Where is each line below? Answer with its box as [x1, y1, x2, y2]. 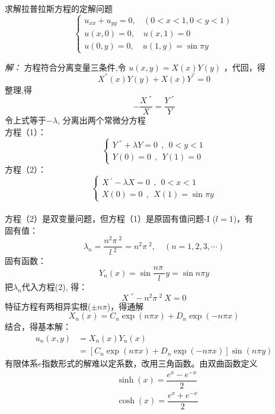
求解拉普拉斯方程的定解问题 [5, 2, 113, 14]
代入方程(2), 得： [21, 281, 88, 293]
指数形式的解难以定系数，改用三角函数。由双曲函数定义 [41, 357, 258, 370]
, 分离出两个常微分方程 [57, 114, 146, 126]
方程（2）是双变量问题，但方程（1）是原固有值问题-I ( [5, 212, 216, 225]
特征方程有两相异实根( [5, 300, 91, 312]
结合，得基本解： [5, 320, 71, 333]
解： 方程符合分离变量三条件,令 [5, 60, 126, 73]
